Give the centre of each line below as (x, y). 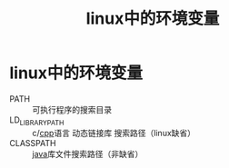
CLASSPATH (33, 143)
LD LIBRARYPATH (37, 121)
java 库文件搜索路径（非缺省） (88, 153)
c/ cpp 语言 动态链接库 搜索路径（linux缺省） (114, 133)
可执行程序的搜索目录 (72, 109)
